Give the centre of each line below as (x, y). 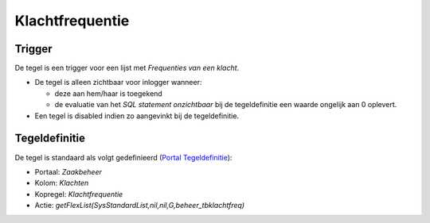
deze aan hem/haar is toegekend (108, 93)
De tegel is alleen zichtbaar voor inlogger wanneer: (118, 83)
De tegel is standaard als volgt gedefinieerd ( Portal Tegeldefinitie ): (123, 157)
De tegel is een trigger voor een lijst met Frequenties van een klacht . (127, 68)
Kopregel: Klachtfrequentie (79, 194)
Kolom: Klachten (62, 183)
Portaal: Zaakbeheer (68, 171)
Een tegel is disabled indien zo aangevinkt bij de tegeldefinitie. (137, 116)
